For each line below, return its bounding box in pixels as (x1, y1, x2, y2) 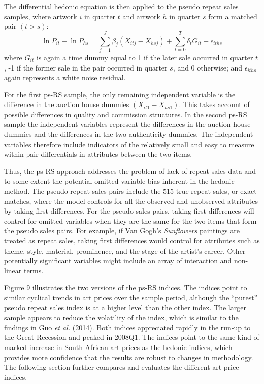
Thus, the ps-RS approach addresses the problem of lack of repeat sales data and (4, 165, 256, 176)
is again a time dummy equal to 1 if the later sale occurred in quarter (36, 52, 253, 62)
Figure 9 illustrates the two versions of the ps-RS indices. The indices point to (4, 282, 247, 293)
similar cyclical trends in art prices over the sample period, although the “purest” (4, 292, 258, 302)
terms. (23, 265, 44, 275)
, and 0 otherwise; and (173, 62, 243, 73)
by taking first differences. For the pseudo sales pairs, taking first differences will (4, 205, 254, 216)
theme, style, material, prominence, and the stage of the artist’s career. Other (4, 245, 246, 256)
